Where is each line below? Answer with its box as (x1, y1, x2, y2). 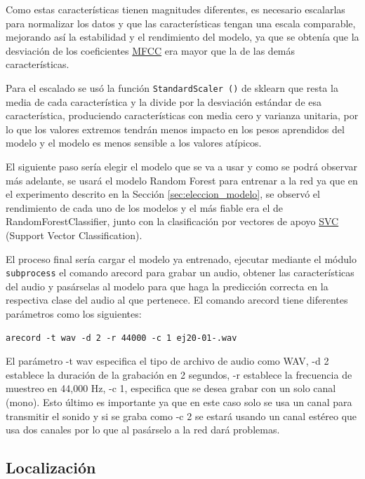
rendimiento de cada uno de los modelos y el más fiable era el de (6, 200, 283, 215)
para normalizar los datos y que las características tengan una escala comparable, (6, 15, 356, 30)
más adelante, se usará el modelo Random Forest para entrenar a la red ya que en (6, 173, 358, 187)
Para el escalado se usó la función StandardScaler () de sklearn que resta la (6, 80, 338, 95)
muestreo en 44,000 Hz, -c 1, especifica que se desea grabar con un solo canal (6, 381, 336, 396)
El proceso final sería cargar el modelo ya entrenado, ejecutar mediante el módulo (6, 251, 357, 266)
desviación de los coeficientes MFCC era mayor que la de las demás (6, 43, 296, 58)
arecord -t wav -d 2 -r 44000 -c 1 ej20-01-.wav (6, 332, 237, 343)
